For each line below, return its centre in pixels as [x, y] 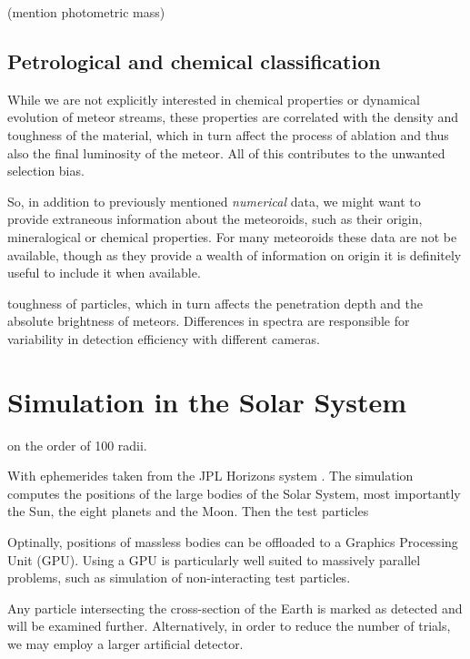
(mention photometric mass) [86, 12]
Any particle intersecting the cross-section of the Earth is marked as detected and [235, 608]
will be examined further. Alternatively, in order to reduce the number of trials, [229, 626]
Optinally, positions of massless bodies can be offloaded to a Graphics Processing [233, 542]
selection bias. [46, 171]
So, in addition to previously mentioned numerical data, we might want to [214, 201]
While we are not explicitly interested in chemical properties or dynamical [214, 99]
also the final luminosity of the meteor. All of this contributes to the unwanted [226, 152]
